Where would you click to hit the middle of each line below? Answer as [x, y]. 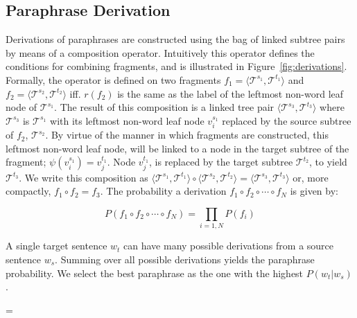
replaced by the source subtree [287, 120]
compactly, [28, 191]
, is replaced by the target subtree [221, 162]
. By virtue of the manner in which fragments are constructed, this [187, 135]
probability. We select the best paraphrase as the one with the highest [155, 273]
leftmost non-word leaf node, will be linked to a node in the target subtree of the [177, 148]
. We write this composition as [84, 177]
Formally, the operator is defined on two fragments [113, 79]
